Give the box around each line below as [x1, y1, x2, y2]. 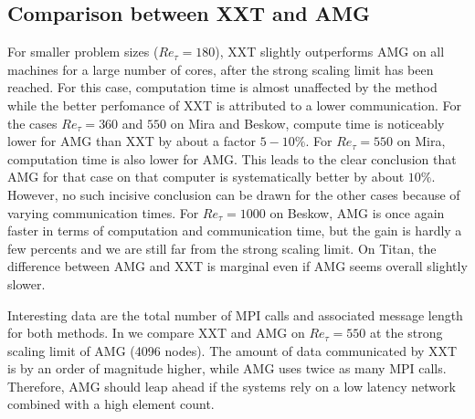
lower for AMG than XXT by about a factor [7, 131, 257, 151]
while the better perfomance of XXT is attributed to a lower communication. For [7, 95, 462, 114]
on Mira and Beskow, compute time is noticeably [170, 113, 445, 132]
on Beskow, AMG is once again [269, 203, 445, 222]
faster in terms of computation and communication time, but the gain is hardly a [7, 221, 462, 240]
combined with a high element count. [7, 394, 215, 414]
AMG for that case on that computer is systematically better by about [7, 167, 405, 186]
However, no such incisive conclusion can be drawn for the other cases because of [7, 184, 460, 204]
